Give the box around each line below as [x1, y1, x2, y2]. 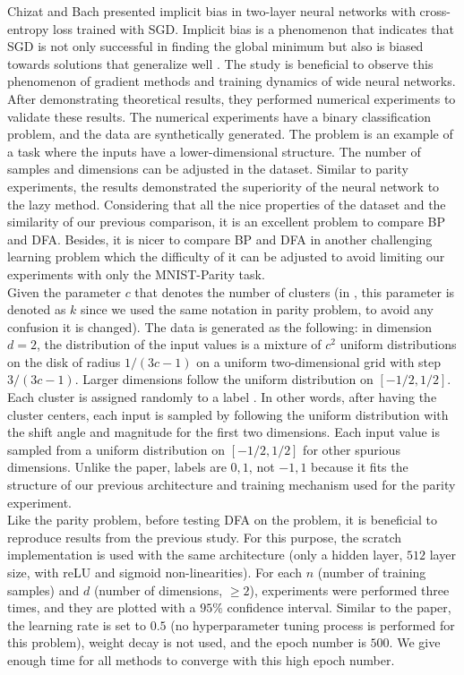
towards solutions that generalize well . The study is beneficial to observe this [7, 54, 434, 73]
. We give [389, 633, 441, 652]
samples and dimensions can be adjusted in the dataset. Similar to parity [7, 159, 408, 178]
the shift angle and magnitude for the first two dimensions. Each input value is [7, 423, 440, 441]
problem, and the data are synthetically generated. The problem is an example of [7, 124, 453, 143]
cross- [419, 2, 451, 20]
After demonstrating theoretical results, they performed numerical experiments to [7, 89, 456, 107]
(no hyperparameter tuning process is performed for [170, 615, 455, 634]
